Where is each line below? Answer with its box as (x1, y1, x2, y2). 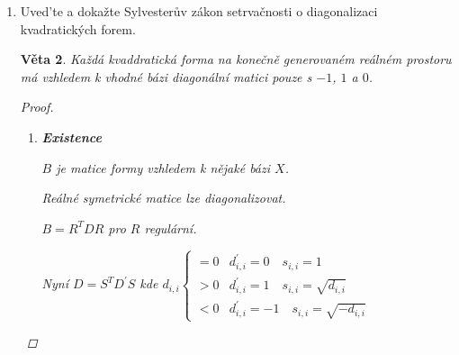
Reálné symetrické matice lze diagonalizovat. (41, 188, 286, 207)
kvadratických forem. (20, 19, 136, 38)
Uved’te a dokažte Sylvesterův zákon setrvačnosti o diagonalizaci (20, 2, 378, 20)
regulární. (144, 218, 197, 237)
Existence (41, 127, 102, 146)
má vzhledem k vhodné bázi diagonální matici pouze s (20, 67, 312, 86)
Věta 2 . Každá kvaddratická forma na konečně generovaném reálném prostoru (20, 50, 452, 68)
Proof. (20, 97, 54, 116)
